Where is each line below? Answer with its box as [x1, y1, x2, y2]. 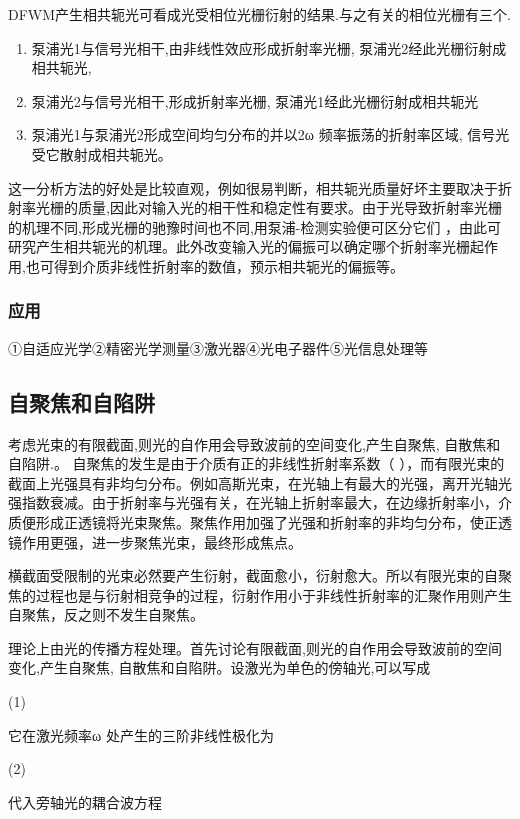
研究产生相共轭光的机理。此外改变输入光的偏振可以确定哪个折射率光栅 [8, 236, 470, 257]
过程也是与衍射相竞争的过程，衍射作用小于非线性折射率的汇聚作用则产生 [35, 584, 512, 605]
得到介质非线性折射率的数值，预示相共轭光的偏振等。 [53, 255, 404, 276]
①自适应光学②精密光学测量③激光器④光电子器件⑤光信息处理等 [8, 337, 428, 358]
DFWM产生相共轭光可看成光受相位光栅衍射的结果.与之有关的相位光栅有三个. [8, 4, 511, 24]
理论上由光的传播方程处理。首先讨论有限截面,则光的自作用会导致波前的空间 [8, 637, 502, 658]
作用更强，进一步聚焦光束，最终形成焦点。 [21, 531, 302, 552]
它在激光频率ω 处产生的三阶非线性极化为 [8, 724, 274, 745]
